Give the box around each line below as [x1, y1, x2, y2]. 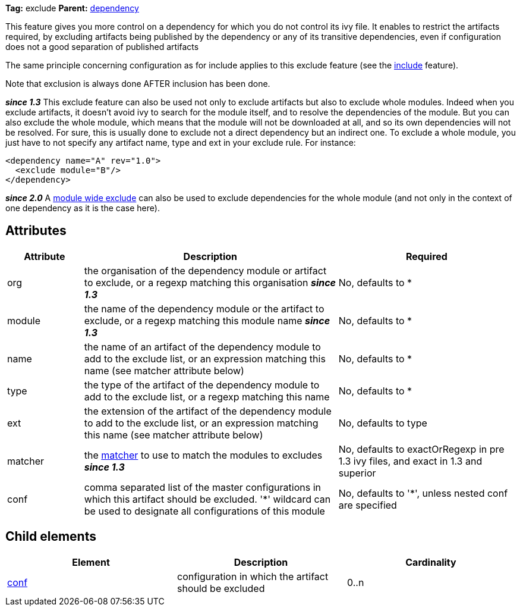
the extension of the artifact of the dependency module [84, 405, 332, 417]
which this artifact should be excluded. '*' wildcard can [84, 493, 331, 505]
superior [338, 466, 376, 479]
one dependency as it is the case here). [5, 203, 160, 213]
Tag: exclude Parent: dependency [5, 3, 139, 13]
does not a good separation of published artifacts [5, 42, 199, 52]
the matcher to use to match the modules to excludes [84, 449, 323, 461]
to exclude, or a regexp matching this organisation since [84, 276, 336, 289]
